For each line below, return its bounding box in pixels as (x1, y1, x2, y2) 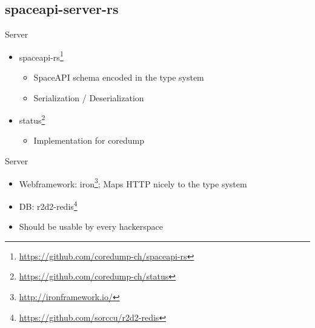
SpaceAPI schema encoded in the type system (33, 71, 204, 84)
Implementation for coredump (33, 134, 145, 147)
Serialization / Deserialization (33, 91, 144, 104)
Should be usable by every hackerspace (19, 220, 163, 233)
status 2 (19, 112, 45, 126)
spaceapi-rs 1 (19, 49, 64, 63)
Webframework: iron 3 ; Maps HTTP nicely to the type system (19, 175, 247, 190)
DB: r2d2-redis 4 (19, 198, 78, 212)
